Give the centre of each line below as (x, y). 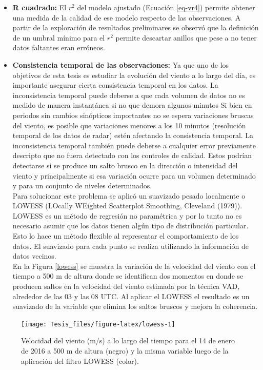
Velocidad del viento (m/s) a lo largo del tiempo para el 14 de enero (128, 340)
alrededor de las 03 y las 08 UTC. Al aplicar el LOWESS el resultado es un (131, 296)
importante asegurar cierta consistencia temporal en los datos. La (115, 85)
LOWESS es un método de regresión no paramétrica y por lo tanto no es (127, 215)
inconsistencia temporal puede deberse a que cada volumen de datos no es (129, 95)
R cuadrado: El (39, 7)
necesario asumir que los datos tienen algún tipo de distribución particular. (130, 226)
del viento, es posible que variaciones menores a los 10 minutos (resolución (129, 125)
